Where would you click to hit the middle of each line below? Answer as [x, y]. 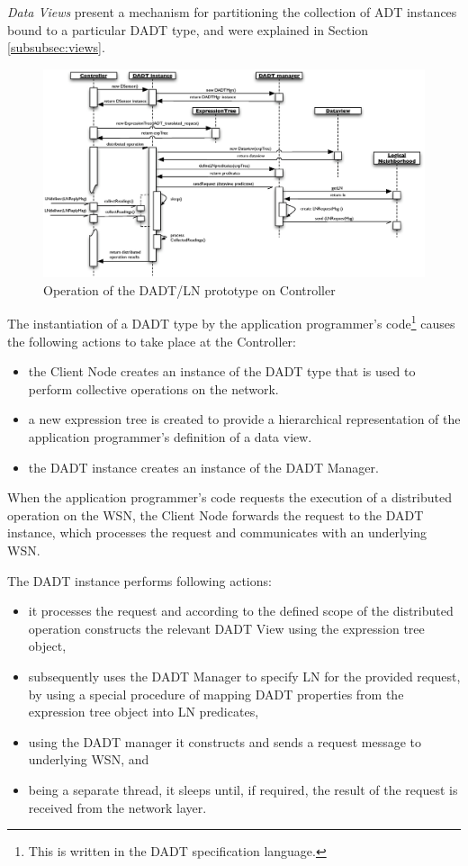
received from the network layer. [117, 807]
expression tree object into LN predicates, [144, 712]
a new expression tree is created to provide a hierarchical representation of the [244, 419]
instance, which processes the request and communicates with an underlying [217, 532]
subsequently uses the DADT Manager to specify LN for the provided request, [244, 676]
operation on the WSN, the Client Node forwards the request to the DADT [216, 514]
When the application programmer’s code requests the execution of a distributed [230, 497]
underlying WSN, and [89, 759]
